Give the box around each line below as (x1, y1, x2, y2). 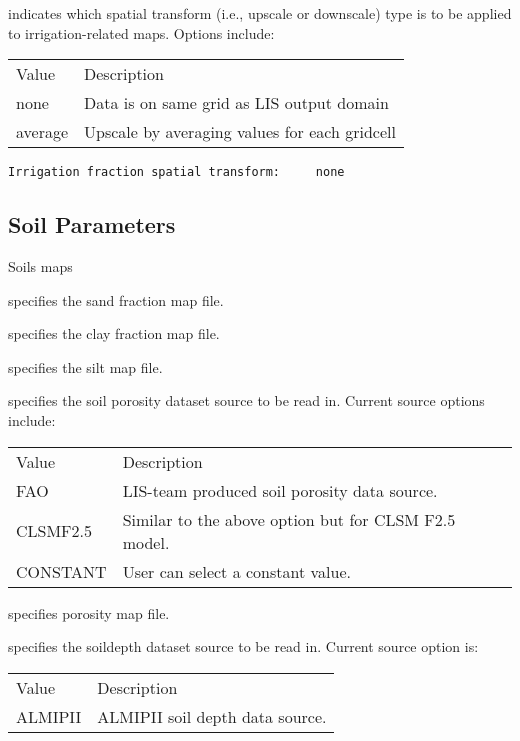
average (16, 120, 69, 144)
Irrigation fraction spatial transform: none (8, 165, 345, 180)
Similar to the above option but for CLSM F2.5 (122, 507, 456, 531)
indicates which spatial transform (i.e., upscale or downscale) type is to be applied (8, 3, 512, 23)
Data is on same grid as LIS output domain (84, 91, 389, 115)
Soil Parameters (8, 209, 176, 240)
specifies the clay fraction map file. (8, 323, 220, 344)
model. (122, 530, 170, 554)
